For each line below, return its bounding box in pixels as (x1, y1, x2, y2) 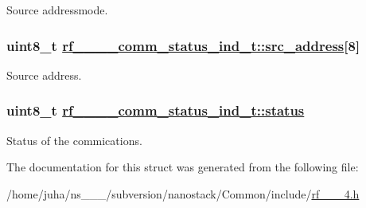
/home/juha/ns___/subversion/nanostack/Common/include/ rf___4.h (6, 185, 360, 202)
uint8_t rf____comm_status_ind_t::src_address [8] (6, 35, 360, 55)
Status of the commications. (6, 131, 142, 148)
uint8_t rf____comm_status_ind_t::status (6, 100, 305, 120)
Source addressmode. (6, 2, 108, 18)
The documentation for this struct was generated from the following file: (6, 159, 359, 175)
